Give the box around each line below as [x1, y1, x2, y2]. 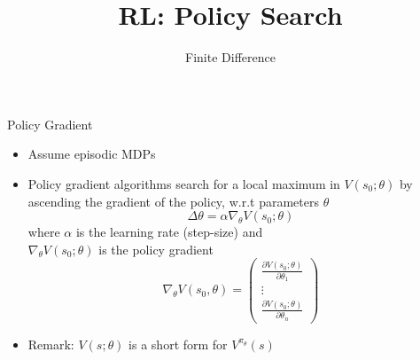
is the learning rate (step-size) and [75, 223, 263, 241]
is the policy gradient [98, 239, 214, 258]
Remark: [27, 334, 74, 353]
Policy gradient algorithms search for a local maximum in [27, 174, 340, 192]
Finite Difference [185, 48, 276, 67]
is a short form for [128, 334, 228, 353]
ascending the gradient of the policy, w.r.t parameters [27, 192, 319, 210]
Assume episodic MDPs [27, 145, 156, 163]
